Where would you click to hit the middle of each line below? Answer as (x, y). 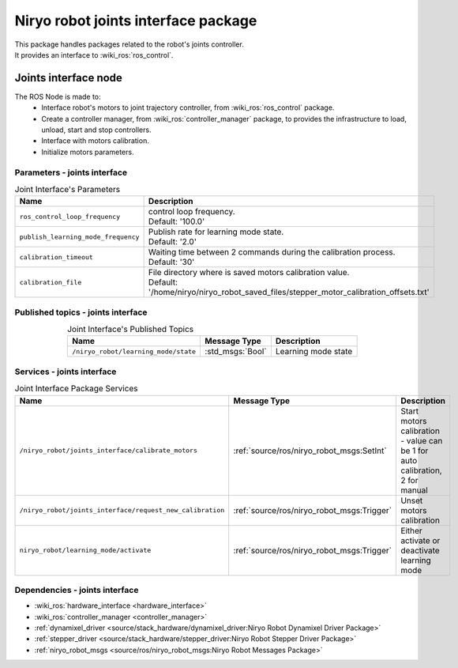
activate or (420, 540)
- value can (421, 440)
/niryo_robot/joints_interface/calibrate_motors (108, 451)
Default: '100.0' (176, 221)
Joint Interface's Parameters (68, 190)
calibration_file (51, 282)
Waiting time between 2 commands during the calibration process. (272, 252)
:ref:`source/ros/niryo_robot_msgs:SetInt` (310, 451)
